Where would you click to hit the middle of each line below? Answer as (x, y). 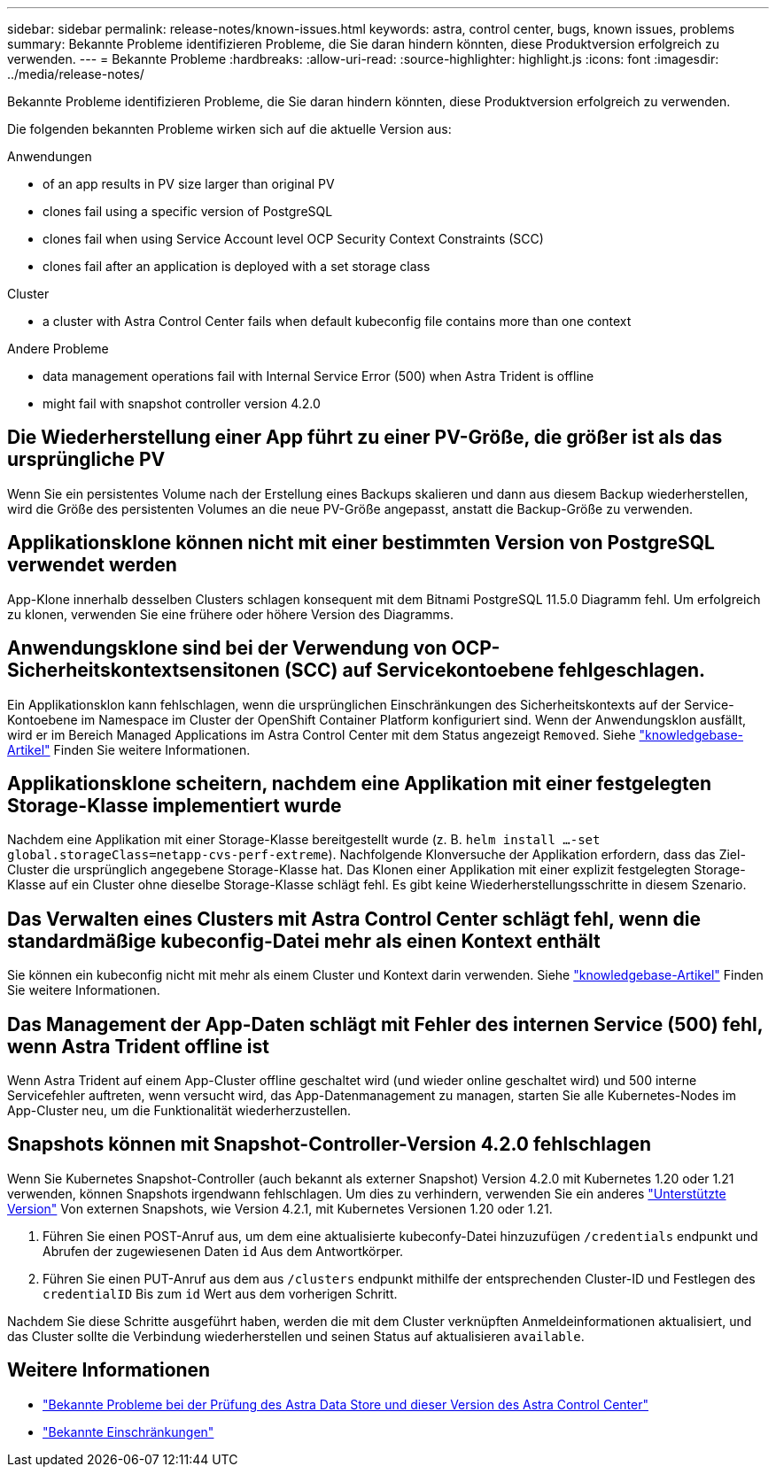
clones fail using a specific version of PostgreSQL (188, 211)
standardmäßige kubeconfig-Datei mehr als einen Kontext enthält (304, 941)
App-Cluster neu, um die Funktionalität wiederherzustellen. (179, 1111)
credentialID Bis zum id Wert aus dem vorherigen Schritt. (220, 1293)
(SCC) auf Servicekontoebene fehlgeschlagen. (495, 671)
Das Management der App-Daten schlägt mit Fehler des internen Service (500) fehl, (385, 1024)
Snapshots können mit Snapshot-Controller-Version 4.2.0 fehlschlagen (330, 1144)
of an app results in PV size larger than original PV (189, 184)
